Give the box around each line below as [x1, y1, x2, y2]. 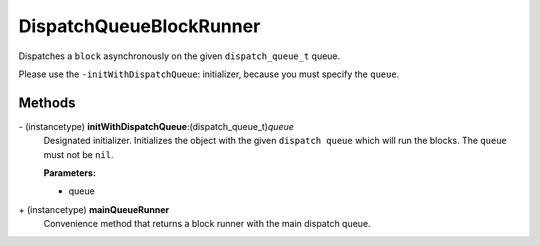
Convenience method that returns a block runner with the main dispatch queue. [43, 218, 371, 230]
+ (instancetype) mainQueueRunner [18, 203, 170, 215]
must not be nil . [43, 148, 114, 160]
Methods [18, 94, 76, 111]
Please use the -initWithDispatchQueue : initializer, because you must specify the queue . [18, 68, 400, 80]
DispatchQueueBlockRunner [18, 15, 261, 37]
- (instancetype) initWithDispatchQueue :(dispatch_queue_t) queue [18, 120, 294, 132]
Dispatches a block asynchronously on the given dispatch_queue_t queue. [18, 50, 341, 62]
